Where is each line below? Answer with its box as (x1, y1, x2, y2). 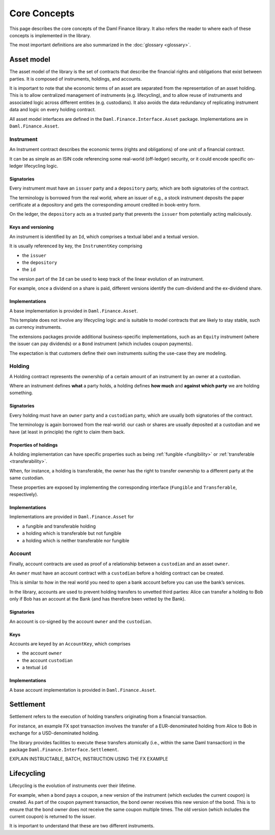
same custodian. (9, 475, 44, 481)
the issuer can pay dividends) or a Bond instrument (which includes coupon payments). (9, 341, 193, 347)
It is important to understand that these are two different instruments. (9, 823, 155, 829)
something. (9, 390, 33, 396)
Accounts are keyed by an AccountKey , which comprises (9, 641, 131, 647)
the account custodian (22, 657, 73, 663)
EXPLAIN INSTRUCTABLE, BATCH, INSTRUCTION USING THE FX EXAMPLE (9, 756, 168, 762)
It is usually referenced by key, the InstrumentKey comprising (9, 243, 143, 249)
